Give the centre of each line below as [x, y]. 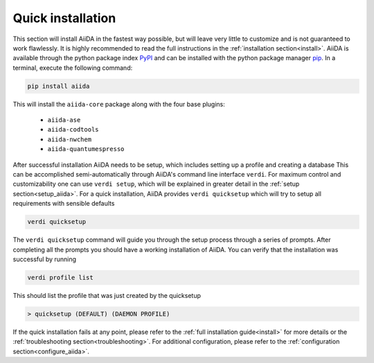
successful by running [44, 259]
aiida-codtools [73, 130]
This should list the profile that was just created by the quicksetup [107, 295]
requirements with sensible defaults [64, 204]
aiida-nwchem [70, 139]
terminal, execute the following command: [73, 68]
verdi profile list [60, 277]
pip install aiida [59, 86]
